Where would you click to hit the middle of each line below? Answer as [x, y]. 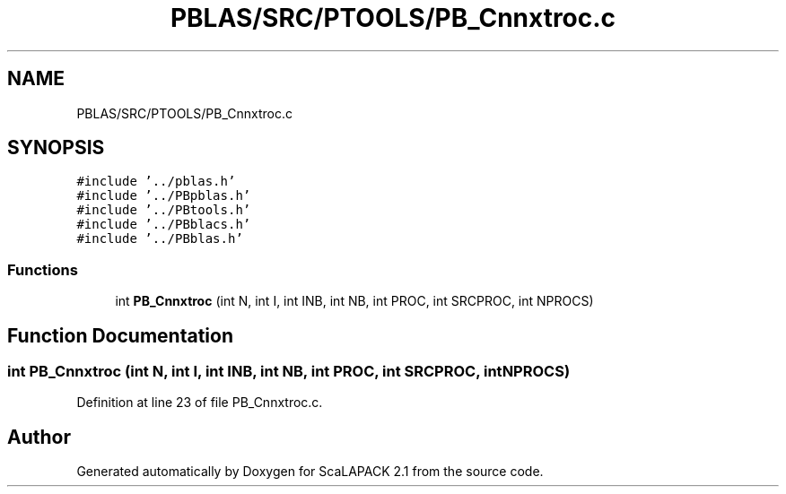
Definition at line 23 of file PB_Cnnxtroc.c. [200, 403]
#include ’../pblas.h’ [156, 182]
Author [39, 437]
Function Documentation [120, 335]
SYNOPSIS [56, 148]
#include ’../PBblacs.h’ [164, 225]
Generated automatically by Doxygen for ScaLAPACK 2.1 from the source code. [310, 472]
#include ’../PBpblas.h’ [164, 196]
